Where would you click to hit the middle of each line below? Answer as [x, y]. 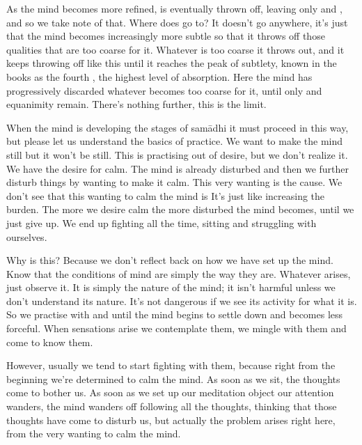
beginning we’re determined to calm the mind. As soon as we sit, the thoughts [173, 378]
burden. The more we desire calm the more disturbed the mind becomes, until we [180, 209]
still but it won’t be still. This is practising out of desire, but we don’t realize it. [177, 154]
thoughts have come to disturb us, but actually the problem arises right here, [171, 420]
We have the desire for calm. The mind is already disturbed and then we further [178, 168]
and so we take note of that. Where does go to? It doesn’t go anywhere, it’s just [177, 22]
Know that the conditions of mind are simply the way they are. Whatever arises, [179, 273]
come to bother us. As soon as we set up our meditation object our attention [170, 392]
